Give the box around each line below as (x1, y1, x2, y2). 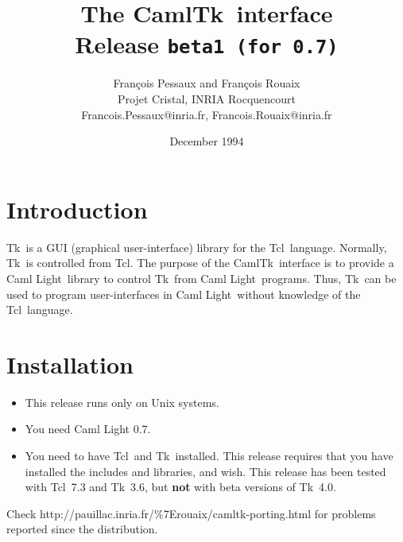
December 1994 (169, 133, 244, 149)
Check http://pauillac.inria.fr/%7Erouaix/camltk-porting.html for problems (6, 505, 376, 521)
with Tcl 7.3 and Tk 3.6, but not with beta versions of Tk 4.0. (25, 478, 336, 495)
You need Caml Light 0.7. (25, 420, 151, 437)
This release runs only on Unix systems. (25, 393, 219, 410)
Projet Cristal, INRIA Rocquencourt (117, 91, 296, 107)
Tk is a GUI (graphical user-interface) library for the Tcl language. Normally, (6, 238, 387, 255)
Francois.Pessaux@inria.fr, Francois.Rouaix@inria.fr (81, 106, 332, 122)
